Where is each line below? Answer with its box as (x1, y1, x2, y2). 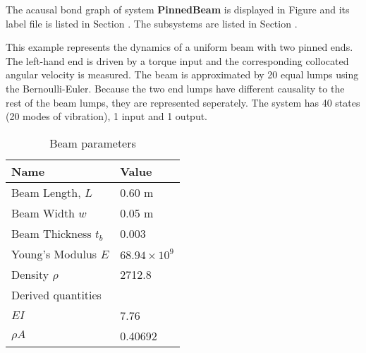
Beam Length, (11, 184, 81, 201)
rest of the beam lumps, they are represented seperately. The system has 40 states (6, 95, 360, 109)
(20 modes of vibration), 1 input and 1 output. (6, 109, 208, 124)
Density (11, 265, 49, 282)
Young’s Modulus (11, 245, 97, 262)
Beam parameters (49, 134, 136, 151)
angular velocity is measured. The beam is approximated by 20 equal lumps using (6, 67, 359, 82)
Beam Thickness (11, 225, 92, 241)
